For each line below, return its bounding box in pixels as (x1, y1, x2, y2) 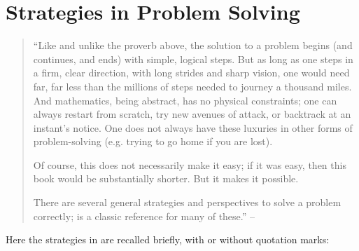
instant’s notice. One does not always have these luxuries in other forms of (33, 120, 353, 135)
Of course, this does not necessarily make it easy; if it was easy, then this (33, 157, 346, 172)
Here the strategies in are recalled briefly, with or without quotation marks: (6, 232, 330, 247)
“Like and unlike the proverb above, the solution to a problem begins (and (33, 38, 353, 53)
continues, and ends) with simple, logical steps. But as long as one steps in (33, 51, 353, 66)
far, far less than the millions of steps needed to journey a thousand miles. (33, 79, 352, 93)
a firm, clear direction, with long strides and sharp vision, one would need (33, 65, 350, 80)
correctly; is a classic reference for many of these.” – (33, 208, 255, 223)
